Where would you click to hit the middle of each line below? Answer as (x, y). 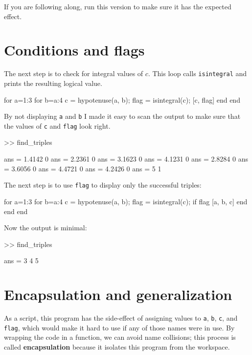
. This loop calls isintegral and (197, 73)
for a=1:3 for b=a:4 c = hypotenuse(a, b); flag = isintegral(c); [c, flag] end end (122, 99)
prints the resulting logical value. (53, 83)
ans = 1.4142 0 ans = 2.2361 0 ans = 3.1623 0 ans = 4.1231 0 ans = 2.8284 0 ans (126, 159)
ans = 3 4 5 (21, 260)
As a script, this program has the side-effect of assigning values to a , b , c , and (121, 318)
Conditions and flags (74, 50)
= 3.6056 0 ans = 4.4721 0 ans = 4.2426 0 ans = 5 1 (83, 168)
